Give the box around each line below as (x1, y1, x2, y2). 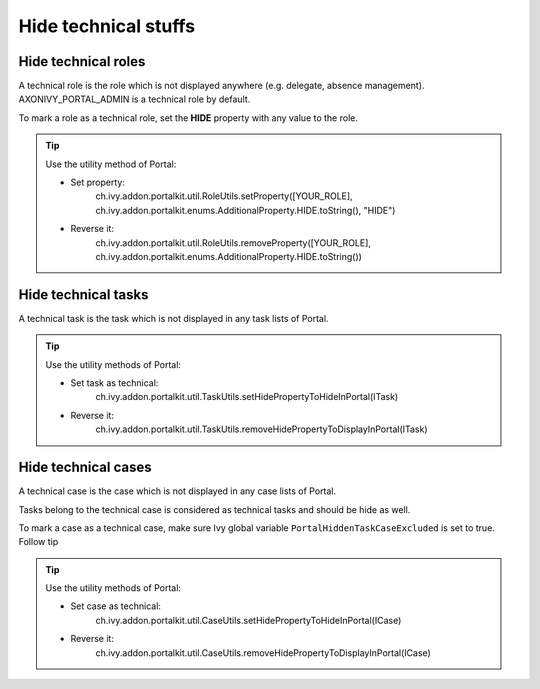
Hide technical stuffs (18, 15, 195, 37)
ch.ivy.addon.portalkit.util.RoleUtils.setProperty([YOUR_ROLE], (95, 190, 354, 202)
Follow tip (18, 536, 59, 548)
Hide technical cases (18, 459, 152, 476)
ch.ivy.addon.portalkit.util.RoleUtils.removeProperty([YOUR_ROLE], (95, 236, 372, 249)
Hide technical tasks (18, 286, 149, 303)
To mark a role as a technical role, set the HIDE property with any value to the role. (18, 111, 359, 124)
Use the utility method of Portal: (45, 158, 177, 170)
